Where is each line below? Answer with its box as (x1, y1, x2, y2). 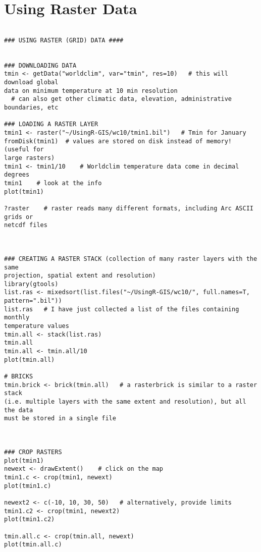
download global (4, 79, 59, 86)
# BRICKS (4, 373, 33, 380)
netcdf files (4, 222, 47, 229)
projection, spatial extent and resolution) (4, 272, 156, 280)
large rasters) (4, 154, 55, 161)
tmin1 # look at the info (4, 179, 102, 187)
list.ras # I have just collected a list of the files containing (4, 305, 239, 313)
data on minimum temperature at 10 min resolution (4, 87, 178, 94)
